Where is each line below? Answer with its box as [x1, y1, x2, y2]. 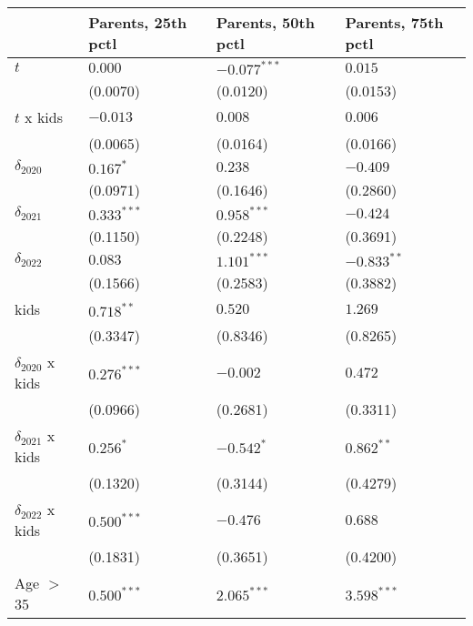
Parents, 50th [216, 12, 315, 33]
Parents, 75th [345, 12, 444, 33]
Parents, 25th [88, 12, 187, 33]
